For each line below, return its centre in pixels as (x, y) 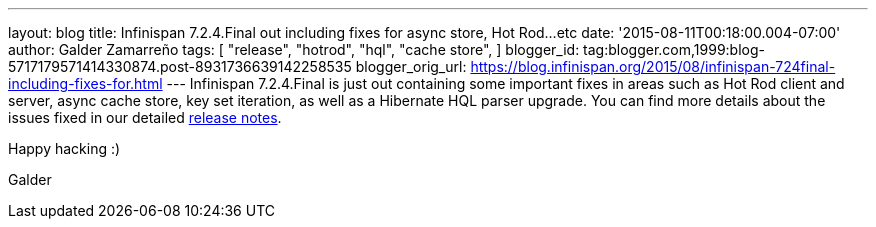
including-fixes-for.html (85, 83)
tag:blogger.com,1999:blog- (674, 49)
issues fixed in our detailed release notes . (145, 117)
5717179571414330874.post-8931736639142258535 (180, 66)
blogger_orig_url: (411, 66)
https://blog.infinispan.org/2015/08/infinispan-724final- (653, 66)
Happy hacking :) (64, 148)
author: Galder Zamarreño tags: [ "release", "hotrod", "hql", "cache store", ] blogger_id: (294, 49)
